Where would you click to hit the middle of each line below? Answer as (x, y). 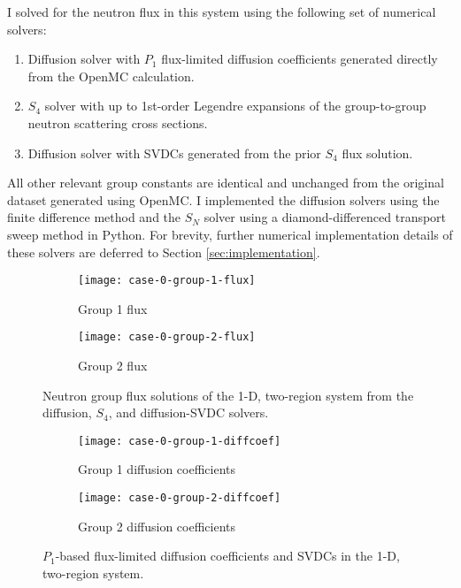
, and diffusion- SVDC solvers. (188, 412)
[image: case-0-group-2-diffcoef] (180, 498)
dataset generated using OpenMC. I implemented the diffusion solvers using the (223, 199)
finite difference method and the (94, 217)
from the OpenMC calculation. (111, 76)
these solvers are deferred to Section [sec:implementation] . (164, 252)
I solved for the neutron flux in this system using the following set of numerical (222, 11)
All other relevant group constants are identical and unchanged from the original (226, 183)
